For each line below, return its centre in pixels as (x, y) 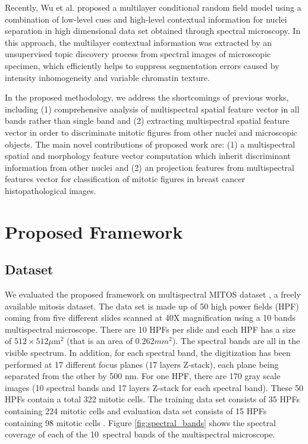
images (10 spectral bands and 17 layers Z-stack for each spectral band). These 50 (154, 387)
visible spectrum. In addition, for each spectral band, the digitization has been (148, 353)
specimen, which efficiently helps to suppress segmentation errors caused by (142, 65)
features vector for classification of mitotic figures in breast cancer (125, 179)
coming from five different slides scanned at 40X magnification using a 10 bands (150, 318)
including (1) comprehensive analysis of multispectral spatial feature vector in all (152, 109)
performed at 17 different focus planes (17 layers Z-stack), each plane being (142, 364)
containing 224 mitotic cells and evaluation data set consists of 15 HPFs (136, 411)
